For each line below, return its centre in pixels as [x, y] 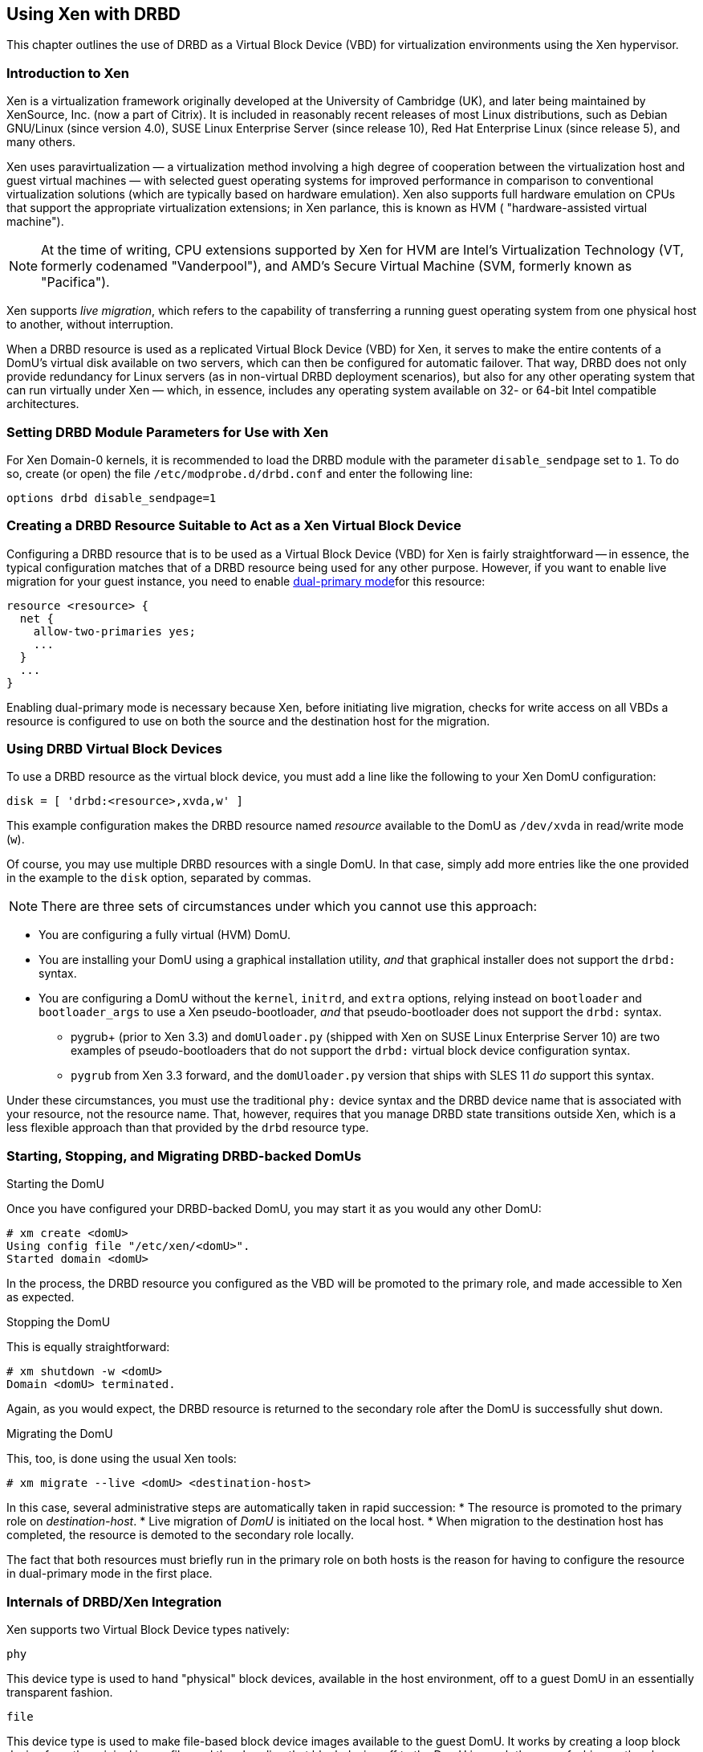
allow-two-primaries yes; [115, 631]
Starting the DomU [55, 1184]
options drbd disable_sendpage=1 [112, 498]
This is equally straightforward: [88, 1347]
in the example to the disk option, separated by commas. [159, 878]
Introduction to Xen [68, 73]
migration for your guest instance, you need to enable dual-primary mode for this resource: [246, 581]
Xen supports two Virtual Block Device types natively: [148, 1629]
